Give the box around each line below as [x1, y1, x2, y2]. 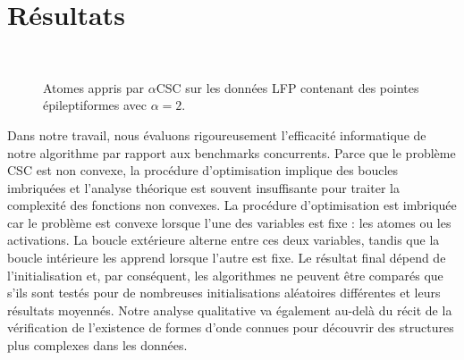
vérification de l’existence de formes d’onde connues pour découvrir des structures [7, 318, 454, 337]
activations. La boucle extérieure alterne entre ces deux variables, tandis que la [7, 230, 440, 249]
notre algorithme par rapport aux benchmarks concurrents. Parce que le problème [7, 143, 456, 162]
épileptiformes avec [43, 96, 147, 114]
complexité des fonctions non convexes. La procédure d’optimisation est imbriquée [7, 196, 457, 214]
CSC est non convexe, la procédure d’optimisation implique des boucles [7, 161, 399, 180]
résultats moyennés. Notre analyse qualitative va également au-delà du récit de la [7, 300, 452, 319]
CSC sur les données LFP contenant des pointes [156, 78, 419, 96]
